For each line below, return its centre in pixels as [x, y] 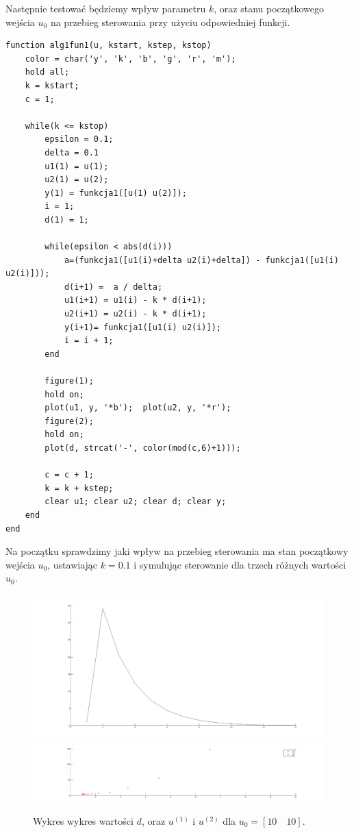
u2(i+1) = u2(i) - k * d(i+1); [135, 314]
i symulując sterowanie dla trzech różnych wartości [240, 564]
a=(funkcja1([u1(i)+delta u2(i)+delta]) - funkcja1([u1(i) [201, 260]
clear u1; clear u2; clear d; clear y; [136, 502]
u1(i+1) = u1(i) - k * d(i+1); [135, 300]
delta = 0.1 [72, 152]
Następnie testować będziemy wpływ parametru [106, 8]
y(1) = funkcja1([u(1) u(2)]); [116, 193]
